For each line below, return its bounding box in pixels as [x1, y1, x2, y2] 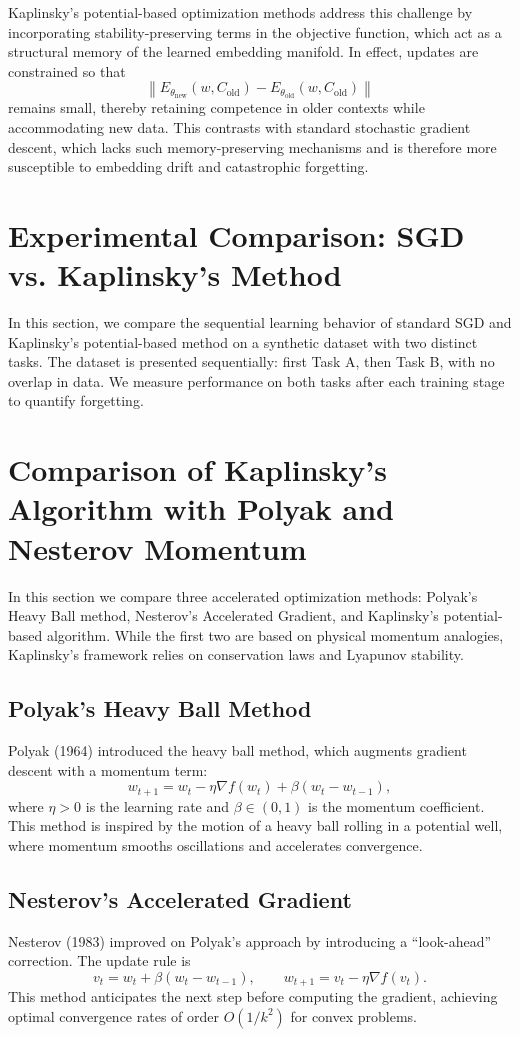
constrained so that [8, 60, 126, 81]
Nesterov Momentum [8, 527, 307, 568]
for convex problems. [290, 1005, 418, 1026]
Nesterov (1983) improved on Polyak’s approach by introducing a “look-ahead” [8, 930, 492, 951]
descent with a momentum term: [8, 759, 208, 780]
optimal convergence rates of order [8, 1005, 219, 1026]
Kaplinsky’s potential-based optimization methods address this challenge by [8, 2, 473, 22]
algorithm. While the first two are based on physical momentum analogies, [46, 624, 504, 645]
